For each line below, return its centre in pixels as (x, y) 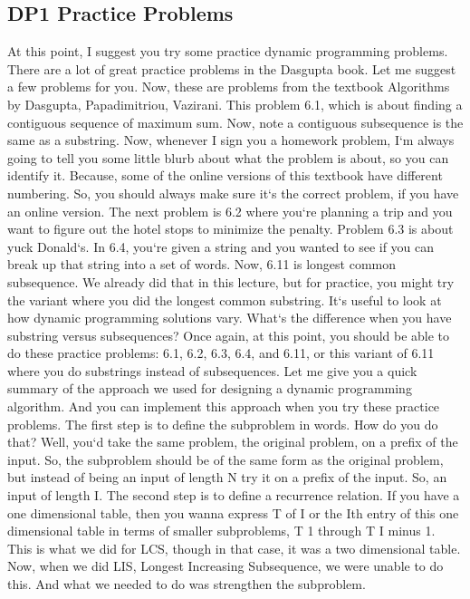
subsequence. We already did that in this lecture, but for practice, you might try (231, 281)
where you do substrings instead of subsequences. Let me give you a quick (212, 370)
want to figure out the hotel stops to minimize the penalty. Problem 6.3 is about (230, 229)
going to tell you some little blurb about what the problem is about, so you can (228, 157)
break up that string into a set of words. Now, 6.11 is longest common (202, 264)
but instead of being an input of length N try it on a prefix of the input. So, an (227, 477)
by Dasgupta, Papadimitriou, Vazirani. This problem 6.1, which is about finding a (235, 104)
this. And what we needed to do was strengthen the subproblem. (187, 584)
